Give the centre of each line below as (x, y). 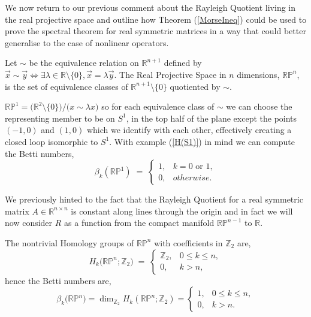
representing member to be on (60, 118)
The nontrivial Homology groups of (70, 242)
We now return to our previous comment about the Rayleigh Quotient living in (150, 7)
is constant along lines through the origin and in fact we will (182, 211)
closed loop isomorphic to (52, 141)
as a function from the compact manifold (139, 223)
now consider (29, 223)
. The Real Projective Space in (170, 74)
